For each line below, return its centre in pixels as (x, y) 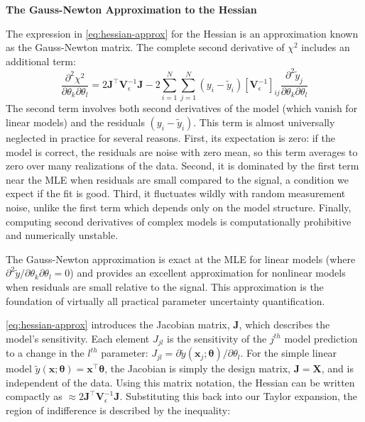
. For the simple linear (289, 353)
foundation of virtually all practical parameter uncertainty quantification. (165, 300)
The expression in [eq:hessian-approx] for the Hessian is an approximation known (182, 33)
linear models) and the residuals (75, 122)
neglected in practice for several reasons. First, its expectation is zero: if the (171, 138)
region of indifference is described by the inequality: (118, 410)
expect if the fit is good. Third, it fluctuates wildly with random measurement (176, 193)
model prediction (321, 338)
